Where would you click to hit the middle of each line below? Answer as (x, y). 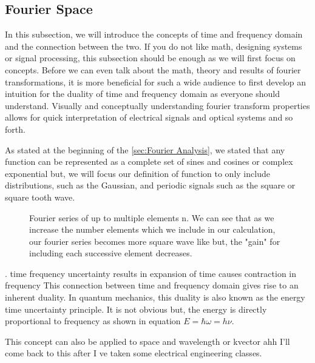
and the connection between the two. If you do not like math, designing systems (154, 46)
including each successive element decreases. (111, 253)
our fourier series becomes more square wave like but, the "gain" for (155, 241)
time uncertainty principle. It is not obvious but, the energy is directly (136, 309)
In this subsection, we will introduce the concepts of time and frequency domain (154, 34)
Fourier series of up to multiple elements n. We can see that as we (152, 217)
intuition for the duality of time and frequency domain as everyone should (142, 94)
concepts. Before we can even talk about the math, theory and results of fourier (153, 69)
